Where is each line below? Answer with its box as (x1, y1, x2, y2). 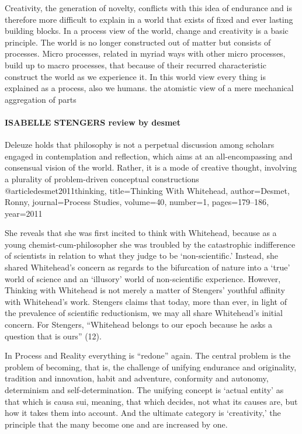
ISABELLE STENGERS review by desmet (5, 116, 180, 128)
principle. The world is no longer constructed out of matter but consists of (5, 36, 271, 48)
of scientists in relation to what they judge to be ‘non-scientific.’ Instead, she (5, 249, 278, 262)
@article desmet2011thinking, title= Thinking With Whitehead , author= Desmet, (5, 184, 290, 196)
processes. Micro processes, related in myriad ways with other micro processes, (5, 47, 286, 60)
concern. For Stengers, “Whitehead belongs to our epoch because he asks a (5, 318, 273, 331)
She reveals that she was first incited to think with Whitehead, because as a (5, 227, 277, 239)
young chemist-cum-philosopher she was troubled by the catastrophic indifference (5, 238, 296, 250)
